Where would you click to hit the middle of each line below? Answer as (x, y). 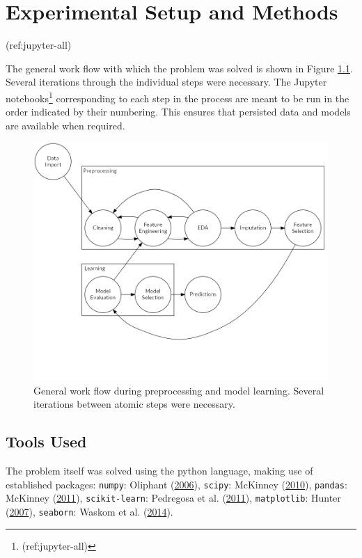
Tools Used (46, 441)
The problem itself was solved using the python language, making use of (159, 471)
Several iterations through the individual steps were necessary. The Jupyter (166, 82)
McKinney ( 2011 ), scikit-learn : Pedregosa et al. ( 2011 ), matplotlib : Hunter (173, 498)
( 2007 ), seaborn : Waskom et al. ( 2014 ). (89, 511)
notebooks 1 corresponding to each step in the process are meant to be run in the (178, 97)
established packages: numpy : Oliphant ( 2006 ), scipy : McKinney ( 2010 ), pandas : (176, 484)
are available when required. (65, 125)
